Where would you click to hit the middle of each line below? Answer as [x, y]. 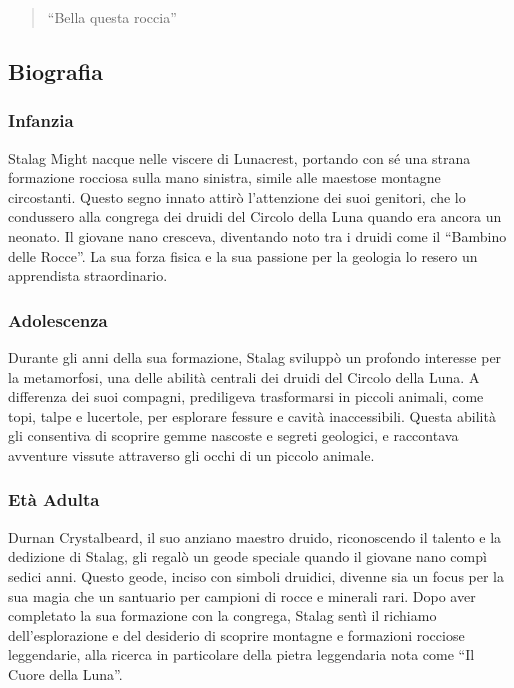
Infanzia [41, 120]
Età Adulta [54, 499]
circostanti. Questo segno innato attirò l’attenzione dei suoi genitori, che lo [237, 196]
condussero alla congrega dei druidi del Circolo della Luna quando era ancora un [255, 216]
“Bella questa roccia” [112, 17]
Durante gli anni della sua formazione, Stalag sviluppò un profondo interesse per [255, 356]
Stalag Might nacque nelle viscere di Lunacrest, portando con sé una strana [239, 157]
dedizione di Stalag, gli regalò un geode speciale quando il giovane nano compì [247, 556]
